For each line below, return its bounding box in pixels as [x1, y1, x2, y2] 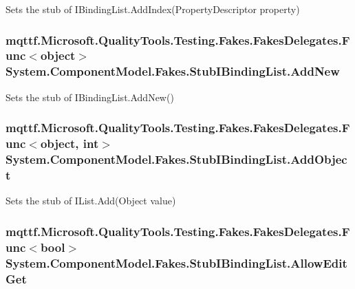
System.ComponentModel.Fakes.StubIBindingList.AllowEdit [6, 254, 347, 271]
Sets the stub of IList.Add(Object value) [6, 193, 176, 208]
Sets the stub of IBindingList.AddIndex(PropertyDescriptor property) [6, 2, 300, 16]
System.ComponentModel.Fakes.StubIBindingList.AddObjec [6, 151, 347, 168]
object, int [40, 135, 99, 152]
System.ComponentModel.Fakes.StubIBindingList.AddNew [6, 63, 340, 80]
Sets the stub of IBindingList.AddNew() [6, 89, 174, 104]
